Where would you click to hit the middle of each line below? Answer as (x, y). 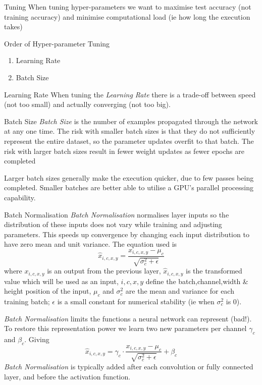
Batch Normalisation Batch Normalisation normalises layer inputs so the (117, 214)
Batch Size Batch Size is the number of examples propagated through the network (131, 121)
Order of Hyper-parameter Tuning (57, 43)
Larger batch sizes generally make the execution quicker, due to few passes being (129, 177)
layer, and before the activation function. (67, 376)
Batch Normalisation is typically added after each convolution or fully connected (129, 366)
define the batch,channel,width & (197, 281)
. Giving (37, 339)
